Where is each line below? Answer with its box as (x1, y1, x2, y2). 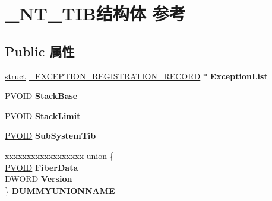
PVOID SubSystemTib (5, 129, 96, 142)
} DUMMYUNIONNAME (5, 184, 115, 196)
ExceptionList (210, 69, 268, 82)
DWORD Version (5, 173, 72, 185)
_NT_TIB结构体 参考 (5, 1, 186, 25)
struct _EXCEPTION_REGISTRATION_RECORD (5, 69, 201, 82)
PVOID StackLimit (5, 109, 81, 122)
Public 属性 (5, 42, 75, 60)
